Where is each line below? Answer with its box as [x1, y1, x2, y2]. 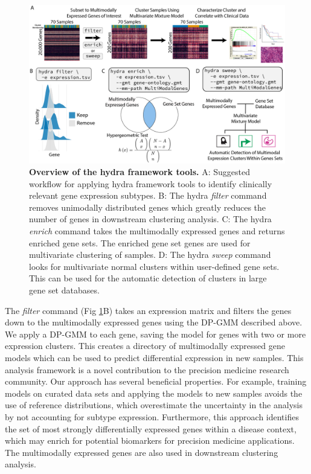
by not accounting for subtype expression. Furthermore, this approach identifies [5, 410, 299, 423]
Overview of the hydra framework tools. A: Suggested [29, 165, 250, 178]
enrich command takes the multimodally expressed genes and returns [29, 225, 285, 237]
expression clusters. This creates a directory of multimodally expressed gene [5, 339, 285, 352]
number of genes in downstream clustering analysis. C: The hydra [29, 213, 272, 225]
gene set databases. [29, 284, 100, 296]
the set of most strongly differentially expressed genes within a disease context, [5, 422, 297, 435]
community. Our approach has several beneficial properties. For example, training [5, 375, 307, 388]
